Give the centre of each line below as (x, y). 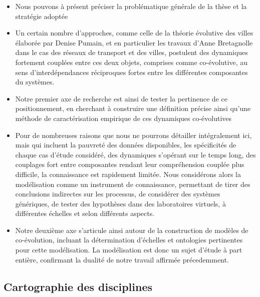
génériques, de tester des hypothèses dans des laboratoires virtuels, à (120, 203)
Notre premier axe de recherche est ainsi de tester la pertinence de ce (121, 98)
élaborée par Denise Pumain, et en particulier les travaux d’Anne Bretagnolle (134, 42)
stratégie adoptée (42, 16)
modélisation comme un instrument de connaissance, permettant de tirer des (133, 184)
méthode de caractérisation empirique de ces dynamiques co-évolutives (123, 118)
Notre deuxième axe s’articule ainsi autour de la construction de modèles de (132, 230)
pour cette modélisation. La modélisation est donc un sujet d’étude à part (129, 250)
